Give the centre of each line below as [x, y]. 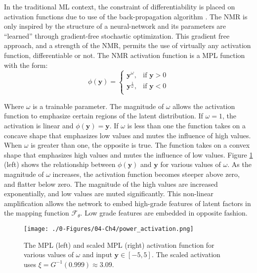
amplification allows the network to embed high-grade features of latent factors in [128, 203]
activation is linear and [39, 125]
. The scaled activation [186, 254]
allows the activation [204, 106]
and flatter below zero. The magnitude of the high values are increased [111, 184]
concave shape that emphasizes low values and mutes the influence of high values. [128, 135]
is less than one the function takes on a [187, 125]
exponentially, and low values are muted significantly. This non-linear [109, 193]
